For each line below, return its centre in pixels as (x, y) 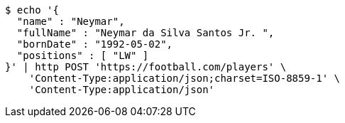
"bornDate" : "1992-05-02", (95, 44)
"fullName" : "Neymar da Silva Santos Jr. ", (146, 33)
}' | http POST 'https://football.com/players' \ (146, 67)
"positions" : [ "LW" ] (83, 55)
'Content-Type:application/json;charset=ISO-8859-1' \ (185, 78)
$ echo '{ (32, 10)
